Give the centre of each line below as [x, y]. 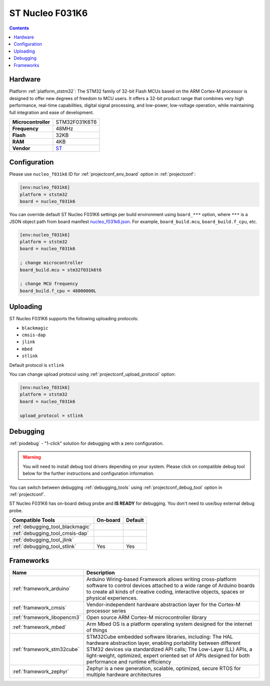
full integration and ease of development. [52, 112]
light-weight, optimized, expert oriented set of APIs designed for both [168, 655]
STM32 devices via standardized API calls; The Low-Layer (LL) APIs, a [169, 649]
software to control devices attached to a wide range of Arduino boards [170, 585]
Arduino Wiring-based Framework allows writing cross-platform [161, 579]
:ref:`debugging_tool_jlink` [43, 540]
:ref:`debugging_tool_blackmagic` [52, 527]
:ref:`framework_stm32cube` [46, 649]
